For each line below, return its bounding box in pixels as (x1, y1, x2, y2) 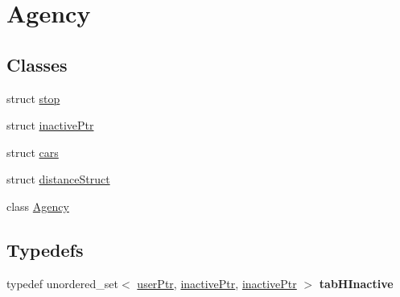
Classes (6, 52, 68, 76)
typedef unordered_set (6, 274, 119, 291)
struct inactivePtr (6, 117, 94, 134)
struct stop (6, 89, 60, 106)
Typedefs (6, 237, 84, 262)
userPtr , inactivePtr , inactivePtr (137, 274, 297, 291)
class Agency (6, 197, 69, 214)
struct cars (6, 143, 59, 160)
